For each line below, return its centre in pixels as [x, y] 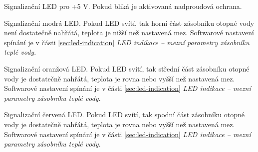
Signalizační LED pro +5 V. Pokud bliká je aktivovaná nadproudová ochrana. [123, 6]
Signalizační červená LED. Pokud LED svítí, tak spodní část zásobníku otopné [125, 114]
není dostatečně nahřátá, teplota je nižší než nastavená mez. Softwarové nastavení [129, 33]
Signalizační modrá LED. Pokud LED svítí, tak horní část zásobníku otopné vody [129, 23]
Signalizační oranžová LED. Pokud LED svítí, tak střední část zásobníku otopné [127, 68]
